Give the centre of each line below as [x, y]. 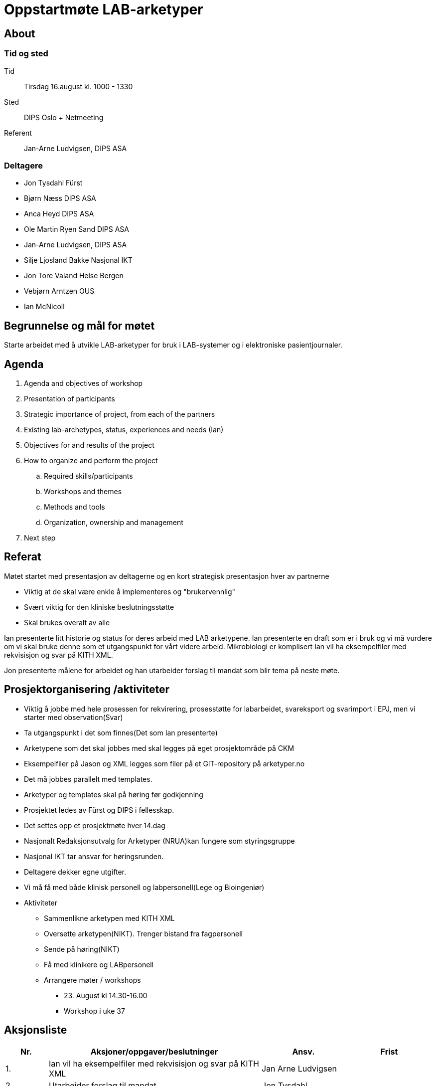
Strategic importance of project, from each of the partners [120, 414]
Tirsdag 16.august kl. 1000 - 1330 [78, 86]
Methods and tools [74, 507]
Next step [40, 538]
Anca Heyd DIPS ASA [59, 214]
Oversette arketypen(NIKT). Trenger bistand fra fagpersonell [143, 933]
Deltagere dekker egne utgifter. [75, 872]
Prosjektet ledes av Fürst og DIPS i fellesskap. [99, 810]
